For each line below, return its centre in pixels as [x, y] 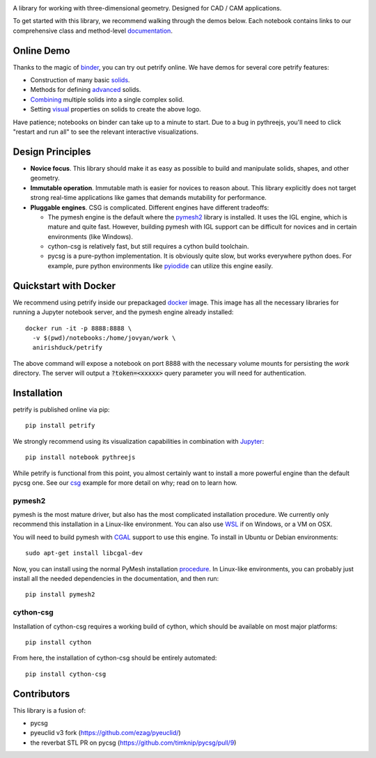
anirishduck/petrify [68, 348]
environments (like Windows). [91, 236]
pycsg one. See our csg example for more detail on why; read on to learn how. [125, 482]
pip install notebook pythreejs [80, 457]
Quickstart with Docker [64, 286]
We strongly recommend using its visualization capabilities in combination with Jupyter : [139, 441]
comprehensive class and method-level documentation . [93, 31]
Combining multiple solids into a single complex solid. [107, 99]
